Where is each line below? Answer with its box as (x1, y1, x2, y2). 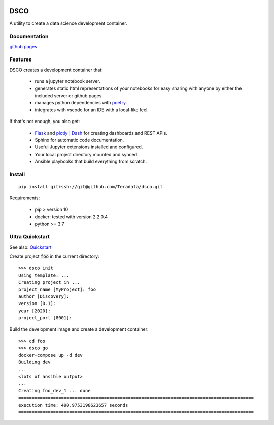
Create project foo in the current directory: (9, 253, 99, 259)
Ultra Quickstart (9, 233, 50, 240)
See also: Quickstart (9, 244, 52, 250)
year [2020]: (18, 308, 51, 314)
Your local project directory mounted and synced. (35, 151, 139, 157)
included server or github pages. (35, 92, 104, 99)
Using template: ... (18, 272, 70, 278)
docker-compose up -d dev (18, 352, 83, 358)
